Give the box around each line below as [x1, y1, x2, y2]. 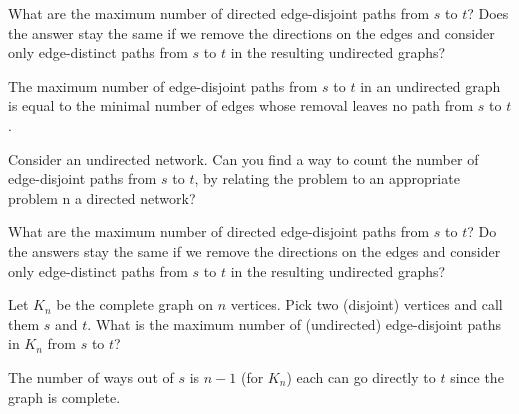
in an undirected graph [360, 75, 501, 96]
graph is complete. [8, 386, 121, 407]
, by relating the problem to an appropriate [194, 168, 460, 189]
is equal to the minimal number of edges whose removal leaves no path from [8, 95, 474, 116]
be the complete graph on [56, 294, 214, 315]
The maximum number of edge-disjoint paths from [8, 75, 318, 96]
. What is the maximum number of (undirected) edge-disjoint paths [87, 313, 502, 334]
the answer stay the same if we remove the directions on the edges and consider [8, 22, 495, 43]
